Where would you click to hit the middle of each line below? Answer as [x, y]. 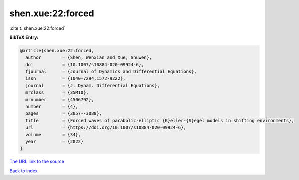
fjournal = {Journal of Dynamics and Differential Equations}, [111, 72]
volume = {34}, [53, 135]
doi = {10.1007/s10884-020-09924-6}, [85, 64]
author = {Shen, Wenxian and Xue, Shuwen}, [89, 57]
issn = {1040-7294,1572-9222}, [75, 78]
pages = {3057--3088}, [64, 114]
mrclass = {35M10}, [57, 93]
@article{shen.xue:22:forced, [57, 50]
